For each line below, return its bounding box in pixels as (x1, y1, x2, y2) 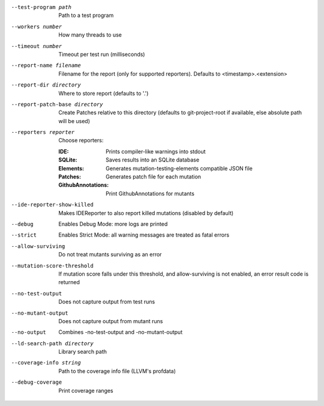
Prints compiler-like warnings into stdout (106, 148, 206, 155)
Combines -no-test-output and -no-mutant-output (58, 329, 183, 336)
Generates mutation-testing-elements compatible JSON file (106, 165, 253, 172)
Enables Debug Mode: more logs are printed (58, 220, 168, 228)
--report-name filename (11, 62, 81, 69)
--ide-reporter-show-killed (11, 201, 94, 208)
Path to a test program (58, 12, 114, 19)
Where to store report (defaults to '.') (58, 89, 149, 97)
